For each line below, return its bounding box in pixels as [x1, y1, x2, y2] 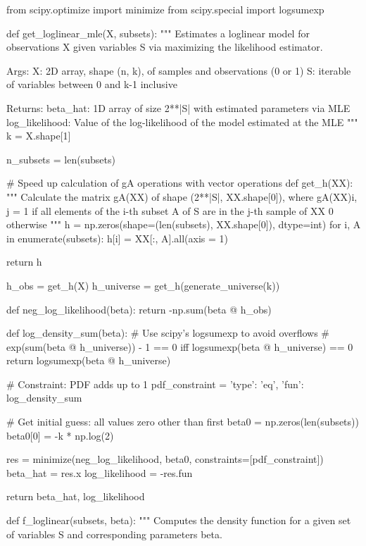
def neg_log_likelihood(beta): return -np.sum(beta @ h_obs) [6, 302, 272, 316]
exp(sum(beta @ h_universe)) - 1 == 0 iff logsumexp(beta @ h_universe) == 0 [6, 339, 353, 354]
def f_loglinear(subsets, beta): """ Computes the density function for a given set [6, 513, 351, 528]
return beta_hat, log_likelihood [6, 489, 145, 504]
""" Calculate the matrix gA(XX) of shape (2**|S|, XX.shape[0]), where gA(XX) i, [6, 189, 358, 204]
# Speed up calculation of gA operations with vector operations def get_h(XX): [6, 175, 353, 190]
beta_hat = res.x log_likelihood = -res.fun [6, 465, 193, 480]
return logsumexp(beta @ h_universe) [6, 353, 171, 368]
